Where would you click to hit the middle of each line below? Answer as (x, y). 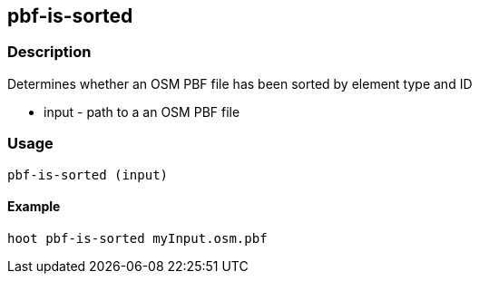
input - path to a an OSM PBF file (142, 111)
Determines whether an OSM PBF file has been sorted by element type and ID (240, 83)
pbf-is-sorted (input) (88, 174)
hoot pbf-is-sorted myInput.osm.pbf (137, 238)
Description (49, 52)
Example (34, 207)
